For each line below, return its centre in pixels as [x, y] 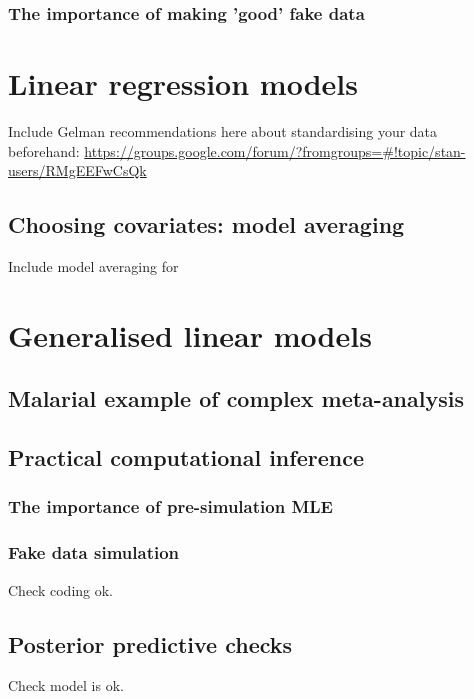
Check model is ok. [66, 685]
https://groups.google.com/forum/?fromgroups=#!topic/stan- [275, 150]
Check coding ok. [60, 589]
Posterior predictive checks [150, 643]
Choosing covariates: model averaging [206, 224]
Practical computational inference [186, 457]
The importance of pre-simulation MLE [170, 506]
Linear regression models [183, 83]
